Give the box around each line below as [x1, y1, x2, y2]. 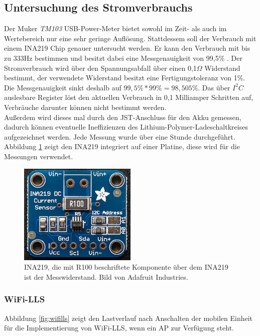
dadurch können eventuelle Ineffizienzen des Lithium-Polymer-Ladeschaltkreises [4, 122, 248, 132]
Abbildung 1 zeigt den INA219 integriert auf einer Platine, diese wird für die [4, 141, 240, 152]
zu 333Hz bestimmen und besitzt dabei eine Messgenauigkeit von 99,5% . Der [4, 52, 242, 63]
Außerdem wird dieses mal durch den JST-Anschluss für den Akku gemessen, [4, 111, 241, 122]
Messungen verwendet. [4, 151, 73, 161]
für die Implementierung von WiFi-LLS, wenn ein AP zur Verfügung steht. [4, 322, 234, 333]
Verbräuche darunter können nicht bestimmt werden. [4, 101, 167, 112]
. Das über [198, 82, 230, 92]
